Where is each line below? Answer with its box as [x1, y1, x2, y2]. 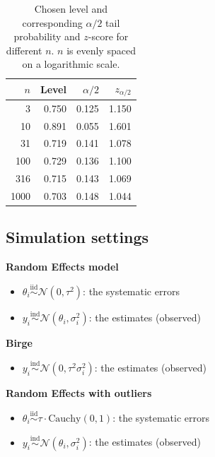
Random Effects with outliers [6, 386, 152, 400]
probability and [13, 29, 81, 44]
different [6, 42, 42, 57]
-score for [88, 29, 129, 44]
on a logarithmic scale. [22, 57, 120, 71]
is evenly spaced [66, 42, 136, 57]
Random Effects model [6, 259, 119, 274]
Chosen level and [34, 1, 108, 16]
